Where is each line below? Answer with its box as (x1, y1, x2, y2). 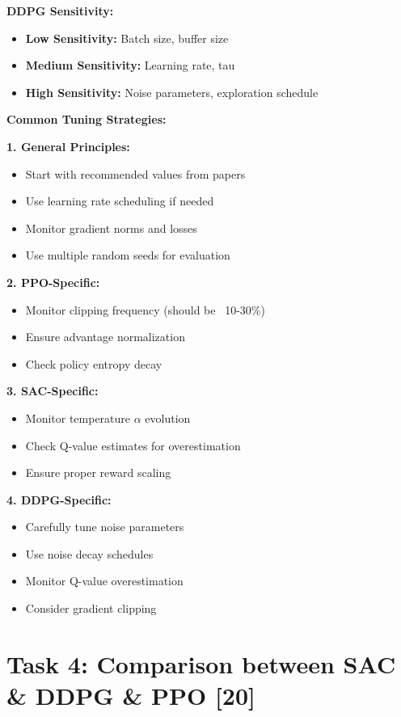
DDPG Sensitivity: (6, 2, 114, 19)
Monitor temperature (25, 409, 131, 426)
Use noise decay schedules (25, 545, 154, 562)
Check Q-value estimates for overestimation (25, 437, 241, 453)
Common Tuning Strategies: (6, 111, 167, 128)
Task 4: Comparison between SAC (6, 647, 396, 680)
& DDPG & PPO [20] (6, 679, 255, 712)
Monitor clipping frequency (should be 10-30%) (25, 301, 265, 318)
